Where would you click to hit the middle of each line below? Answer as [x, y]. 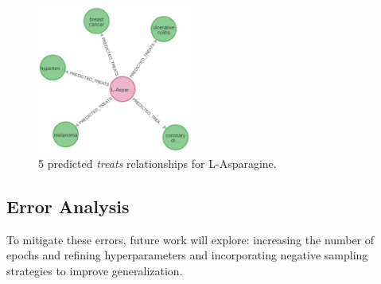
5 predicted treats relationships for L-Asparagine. [157, 163]
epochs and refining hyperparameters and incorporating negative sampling [187, 255]
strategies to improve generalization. [95, 270]
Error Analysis [68, 206]
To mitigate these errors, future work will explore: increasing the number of [190, 239]
